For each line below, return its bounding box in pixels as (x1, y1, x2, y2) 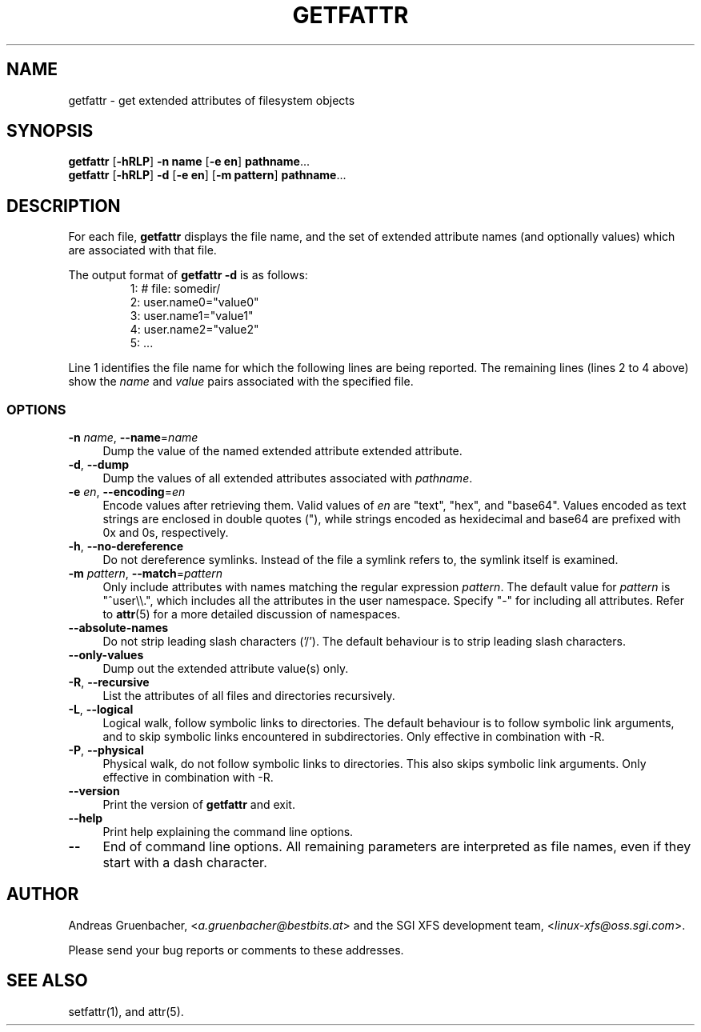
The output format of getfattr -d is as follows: (68, 268, 308, 282)
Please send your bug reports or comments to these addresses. (68, 942, 404, 957)
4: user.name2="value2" (130, 322, 259, 337)
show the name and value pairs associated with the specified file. (68, 374, 414, 389)
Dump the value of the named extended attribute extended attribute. (102, 444, 463, 458)
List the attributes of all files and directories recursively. (102, 689, 395, 703)
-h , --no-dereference (68, 539, 184, 554)
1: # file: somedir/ (130, 282, 221, 296)
